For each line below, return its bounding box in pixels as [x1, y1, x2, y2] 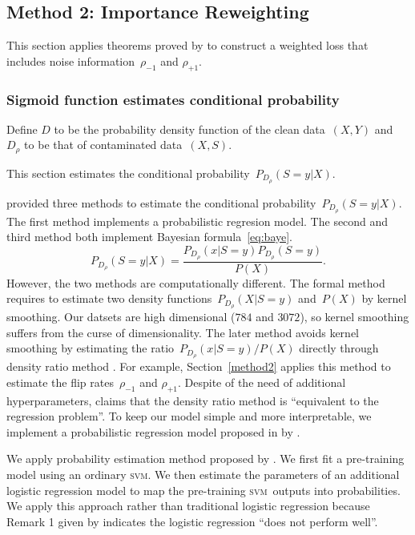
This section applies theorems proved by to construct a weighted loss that [6, 37, 369, 54]
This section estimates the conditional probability [6, 164, 250, 181]
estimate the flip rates [6, 373, 114, 390]
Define [6, 120, 38, 137]
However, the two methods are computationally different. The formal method [6, 274, 385, 291]
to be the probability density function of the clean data [54, 120, 325, 137]
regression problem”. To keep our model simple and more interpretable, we [6, 408, 372, 424]
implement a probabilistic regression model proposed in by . [6, 423, 300, 440]
